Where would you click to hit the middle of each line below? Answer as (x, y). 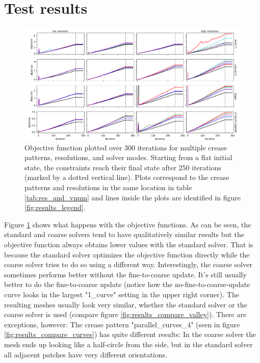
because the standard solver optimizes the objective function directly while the (127, 254)
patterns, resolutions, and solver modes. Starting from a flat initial (128, 157)
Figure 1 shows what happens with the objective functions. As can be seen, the (128, 224)
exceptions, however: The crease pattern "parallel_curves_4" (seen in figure (122, 324)
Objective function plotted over (73, 147)
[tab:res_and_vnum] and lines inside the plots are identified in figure (133, 197)
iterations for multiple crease (182, 147)
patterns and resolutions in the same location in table (108, 187)
